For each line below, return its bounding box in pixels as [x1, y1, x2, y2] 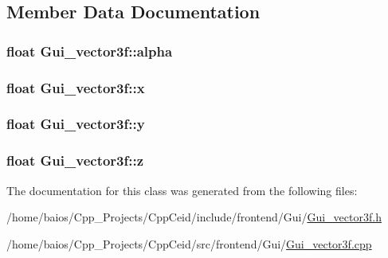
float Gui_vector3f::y [6, 114, 145, 134]
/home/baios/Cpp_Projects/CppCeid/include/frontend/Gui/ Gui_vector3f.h [6, 209, 382, 225]
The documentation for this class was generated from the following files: [6, 182, 358, 198]
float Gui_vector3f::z [6, 150, 144, 170]
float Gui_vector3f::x [6, 77, 145, 97]
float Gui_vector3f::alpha [6, 41, 173, 61]
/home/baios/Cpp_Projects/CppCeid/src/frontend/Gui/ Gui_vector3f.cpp [6, 235, 372, 252]
